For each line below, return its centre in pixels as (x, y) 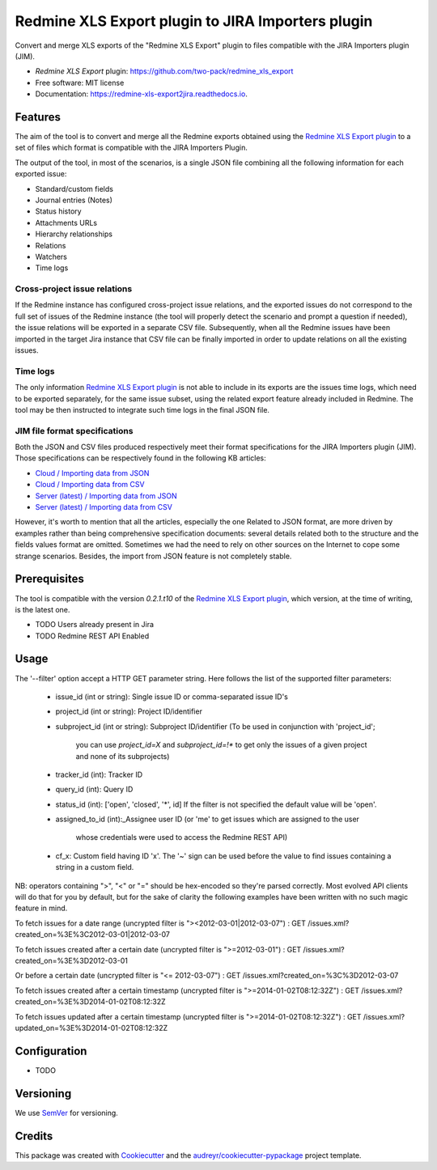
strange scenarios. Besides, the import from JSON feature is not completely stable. (153, 556)
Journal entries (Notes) (74, 200)
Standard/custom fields (74, 189)
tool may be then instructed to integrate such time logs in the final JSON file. (142, 409)
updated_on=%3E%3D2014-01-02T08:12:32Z (91, 1028)
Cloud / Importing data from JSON (92, 473)
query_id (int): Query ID (94, 790)
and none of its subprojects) (123, 756)
